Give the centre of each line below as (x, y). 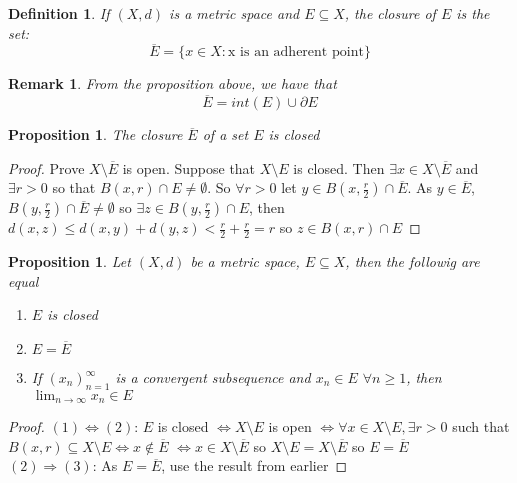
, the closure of (390, 13)
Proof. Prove (46, 167)
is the (473, 13)
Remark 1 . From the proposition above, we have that (172, 83)
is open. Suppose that (189, 167)
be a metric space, (245, 261)
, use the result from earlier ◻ (254, 465)
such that (481, 426)
